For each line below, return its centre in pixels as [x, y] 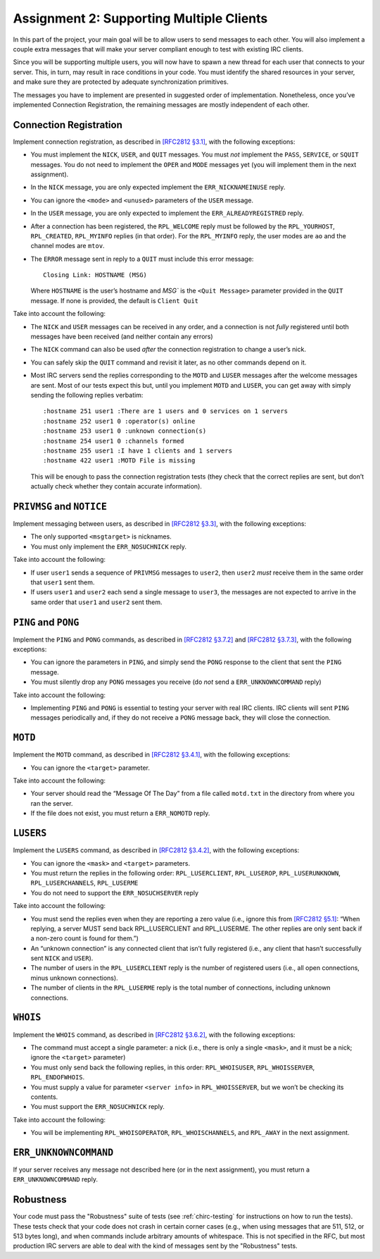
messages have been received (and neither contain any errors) [122, 337]
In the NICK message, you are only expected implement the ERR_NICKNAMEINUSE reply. [158, 188]
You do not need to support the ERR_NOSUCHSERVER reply [115, 892]
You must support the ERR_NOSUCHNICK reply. [98, 1107]
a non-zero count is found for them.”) [84, 938]
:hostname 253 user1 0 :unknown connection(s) [125, 431]
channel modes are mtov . [68, 246]
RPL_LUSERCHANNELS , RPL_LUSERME [84, 883]
